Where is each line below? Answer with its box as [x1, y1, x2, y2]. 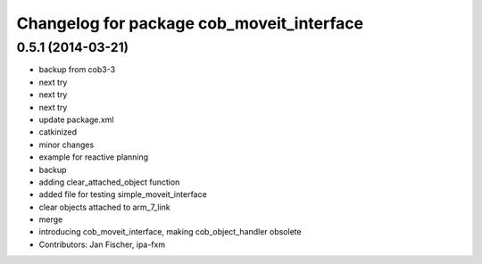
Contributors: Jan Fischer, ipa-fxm [38, 239, 165, 250]
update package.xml [38, 114, 115, 125]
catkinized [38, 127, 78, 137]
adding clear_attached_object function [38, 177, 180, 187]
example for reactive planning [38, 152, 149, 162]
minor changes [38, 139, 95, 150]
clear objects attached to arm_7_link [38, 202, 171, 212]
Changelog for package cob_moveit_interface [16, 13, 364, 33]
